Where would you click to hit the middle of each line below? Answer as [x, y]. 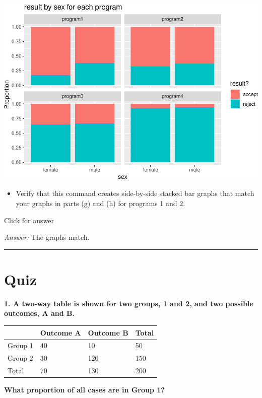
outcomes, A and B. [39, 313]
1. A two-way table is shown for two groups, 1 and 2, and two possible [129, 303]
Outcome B [108, 332]
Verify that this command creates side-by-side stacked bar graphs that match [135, 193]
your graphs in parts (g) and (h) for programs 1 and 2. [101, 203]
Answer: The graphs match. [47, 237]
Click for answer [29, 220]
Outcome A [60, 332]
